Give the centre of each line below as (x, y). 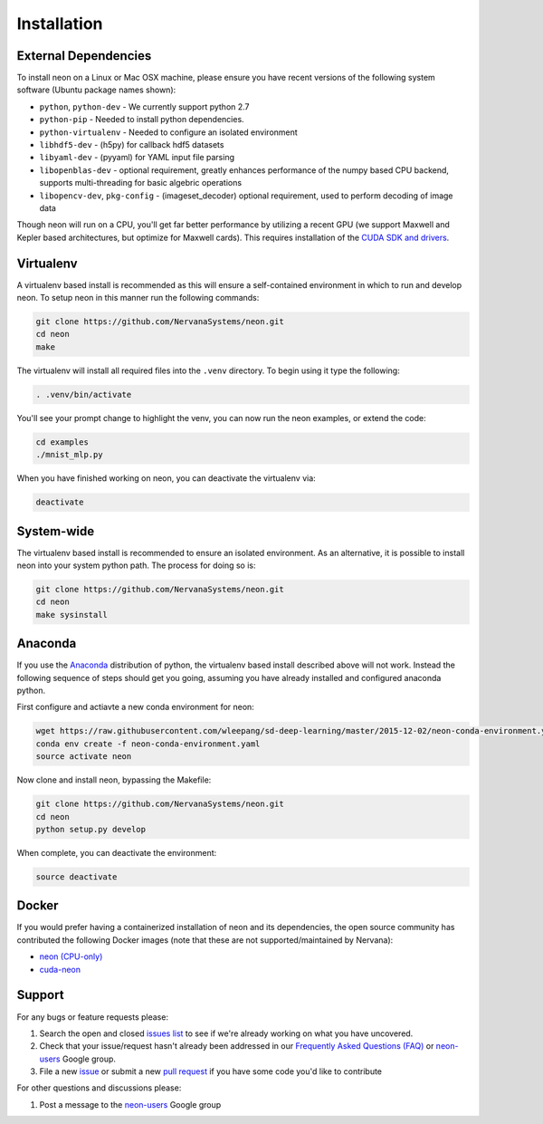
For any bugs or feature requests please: (93, 1017)
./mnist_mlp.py (69, 455)
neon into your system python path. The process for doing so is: (136, 565)
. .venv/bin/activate (84, 394)
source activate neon (84, 757)
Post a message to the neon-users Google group (130, 1104)
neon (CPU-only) (71, 956)
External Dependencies (84, 56)
